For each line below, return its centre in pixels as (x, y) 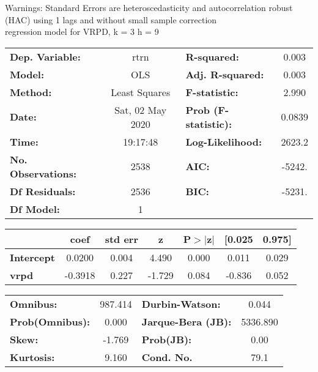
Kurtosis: (32, 357)
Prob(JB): (167, 339)
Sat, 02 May (141, 110)
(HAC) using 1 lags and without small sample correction (111, 19)
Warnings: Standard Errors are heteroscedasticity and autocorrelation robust (149, 7)
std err (121, 239)
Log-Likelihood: (224, 141)
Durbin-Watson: (181, 303)
